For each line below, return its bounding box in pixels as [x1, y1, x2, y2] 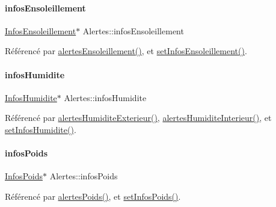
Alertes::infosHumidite [64, 91, 147, 103]
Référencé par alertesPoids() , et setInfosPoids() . [5, 190, 181, 202]
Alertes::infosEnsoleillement [82, 24, 184, 37]
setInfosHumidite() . [5, 123, 76, 135]
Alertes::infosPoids [49, 170, 118, 182]
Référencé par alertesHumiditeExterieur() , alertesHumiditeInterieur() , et [5, 111, 272, 124]
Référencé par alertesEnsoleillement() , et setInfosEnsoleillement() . [5, 45, 247, 57]
